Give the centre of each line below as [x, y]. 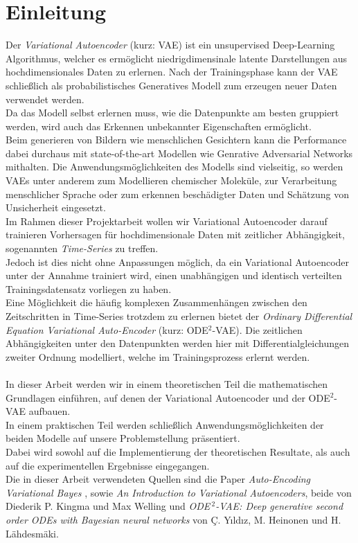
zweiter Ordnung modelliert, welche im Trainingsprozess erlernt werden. [158, 356]
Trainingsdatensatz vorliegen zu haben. [89, 288]
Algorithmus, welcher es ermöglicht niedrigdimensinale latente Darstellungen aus [177, 58]
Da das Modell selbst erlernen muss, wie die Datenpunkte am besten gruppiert [172, 113]
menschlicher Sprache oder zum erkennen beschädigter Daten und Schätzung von [177, 194]
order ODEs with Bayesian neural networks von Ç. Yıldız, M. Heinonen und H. [173, 519]
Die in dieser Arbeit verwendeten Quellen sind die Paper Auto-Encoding [158, 479]
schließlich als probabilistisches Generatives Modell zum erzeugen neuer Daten [171, 85]
